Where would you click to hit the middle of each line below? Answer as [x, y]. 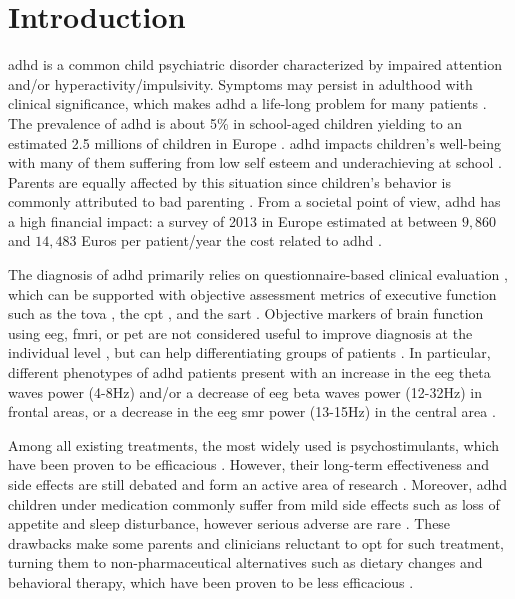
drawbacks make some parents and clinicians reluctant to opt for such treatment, [256, 542]
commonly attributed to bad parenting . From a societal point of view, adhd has [254, 201]
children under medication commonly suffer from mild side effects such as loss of [254, 503]
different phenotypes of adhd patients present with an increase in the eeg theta [249, 372]
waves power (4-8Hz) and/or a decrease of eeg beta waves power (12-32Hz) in [245, 391]
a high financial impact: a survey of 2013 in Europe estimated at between [233, 220]
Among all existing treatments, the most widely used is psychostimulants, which [254, 444]
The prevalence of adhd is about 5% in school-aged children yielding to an [235, 122]
